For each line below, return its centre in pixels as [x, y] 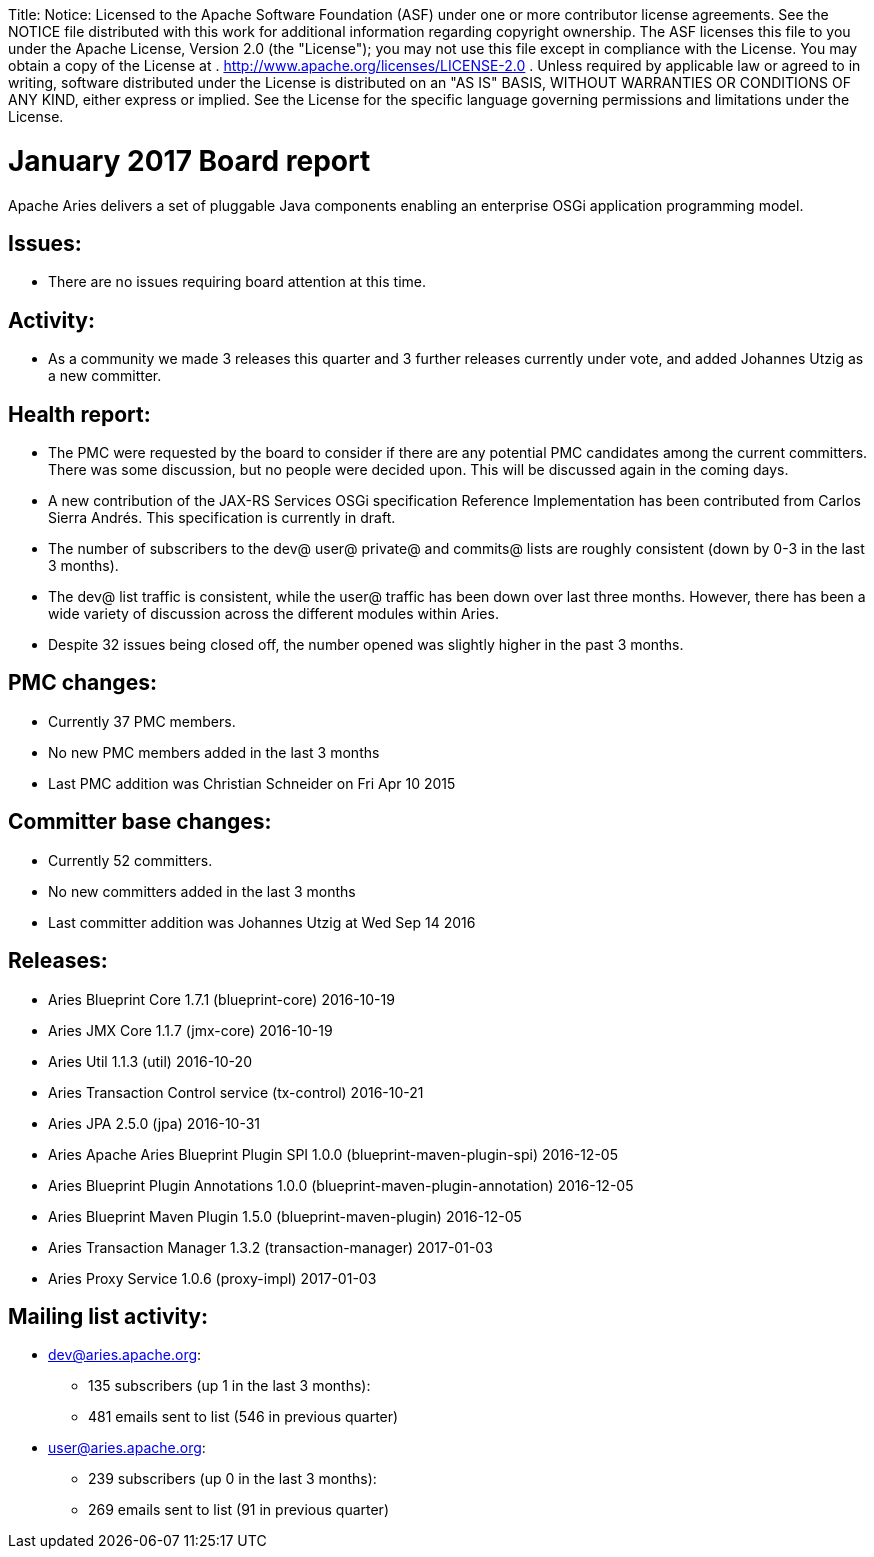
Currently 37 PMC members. [142, 721]
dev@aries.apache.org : [125, 1355]
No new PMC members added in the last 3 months [214, 752]
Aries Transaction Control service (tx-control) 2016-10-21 [236, 1092]
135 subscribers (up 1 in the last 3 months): [229, 1386]
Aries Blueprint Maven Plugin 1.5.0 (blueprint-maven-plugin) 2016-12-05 [285, 1216]
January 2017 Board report [189, 160]
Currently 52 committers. [130, 860]
